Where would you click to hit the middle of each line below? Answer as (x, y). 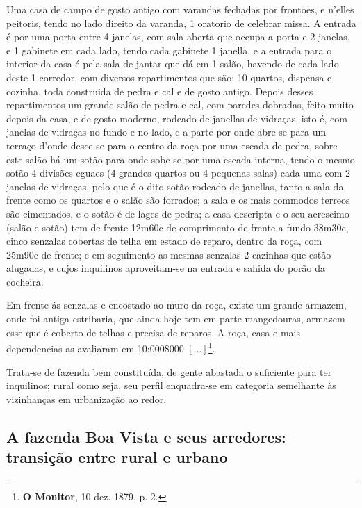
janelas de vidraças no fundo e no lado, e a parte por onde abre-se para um (166, 132)
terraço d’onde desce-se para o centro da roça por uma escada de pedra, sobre (172, 145)
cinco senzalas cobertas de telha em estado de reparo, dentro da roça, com (164, 241)
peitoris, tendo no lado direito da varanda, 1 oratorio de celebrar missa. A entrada (181, 23)
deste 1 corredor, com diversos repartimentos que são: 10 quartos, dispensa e (169, 77)
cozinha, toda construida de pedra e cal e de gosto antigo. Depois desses (160, 91)
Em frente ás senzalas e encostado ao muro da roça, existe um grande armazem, (176, 305)
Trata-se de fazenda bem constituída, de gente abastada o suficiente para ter (169, 371)
